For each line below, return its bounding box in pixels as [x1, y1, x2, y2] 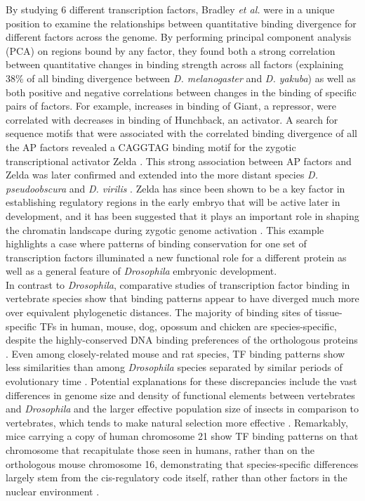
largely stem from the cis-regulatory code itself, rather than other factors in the [6, 470, 347, 485]
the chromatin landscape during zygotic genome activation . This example [6, 222, 324, 237]
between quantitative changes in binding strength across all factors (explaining [6, 57, 344, 72]
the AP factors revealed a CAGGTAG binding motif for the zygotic [6, 139, 296, 154]
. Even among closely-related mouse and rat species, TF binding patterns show [6, 346, 345, 360]
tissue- [314, 305, 343, 320]
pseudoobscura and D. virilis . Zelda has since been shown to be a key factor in [6, 181, 345, 195]
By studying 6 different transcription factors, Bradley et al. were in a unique [6, 2, 335, 16]
